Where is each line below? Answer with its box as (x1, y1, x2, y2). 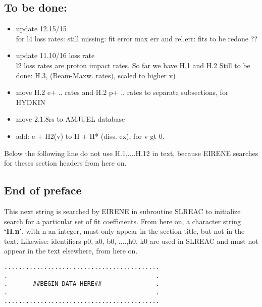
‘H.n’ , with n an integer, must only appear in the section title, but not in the (4, 226, 245, 236)
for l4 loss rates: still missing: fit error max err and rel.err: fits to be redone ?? (16, 33, 257, 43)
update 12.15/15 (16, 23, 67, 34)
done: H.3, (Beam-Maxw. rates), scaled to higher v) (16, 70, 176, 80)
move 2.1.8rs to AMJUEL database (16, 114, 125, 124)
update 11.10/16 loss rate (16, 50, 95, 61)
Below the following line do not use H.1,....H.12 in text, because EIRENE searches (4, 147, 258, 158)
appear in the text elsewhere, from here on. (4, 245, 138, 256)
